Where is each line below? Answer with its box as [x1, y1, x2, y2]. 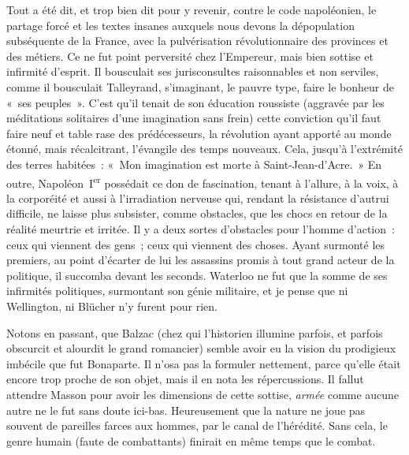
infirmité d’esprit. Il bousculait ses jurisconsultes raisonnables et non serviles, [6, 63, 379, 80]
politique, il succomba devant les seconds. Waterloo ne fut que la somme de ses [6, 267, 388, 283]
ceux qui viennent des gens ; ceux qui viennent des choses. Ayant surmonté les [6, 236, 385, 252]
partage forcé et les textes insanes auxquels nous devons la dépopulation [6, 17, 355, 33]
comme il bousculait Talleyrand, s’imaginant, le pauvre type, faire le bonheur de [6, 78, 394, 95]
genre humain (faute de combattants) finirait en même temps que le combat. [6, 432, 376, 449]
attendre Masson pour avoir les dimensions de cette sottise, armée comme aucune [6, 386, 400, 402]
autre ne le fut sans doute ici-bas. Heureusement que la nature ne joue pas [6, 401, 366, 418]
